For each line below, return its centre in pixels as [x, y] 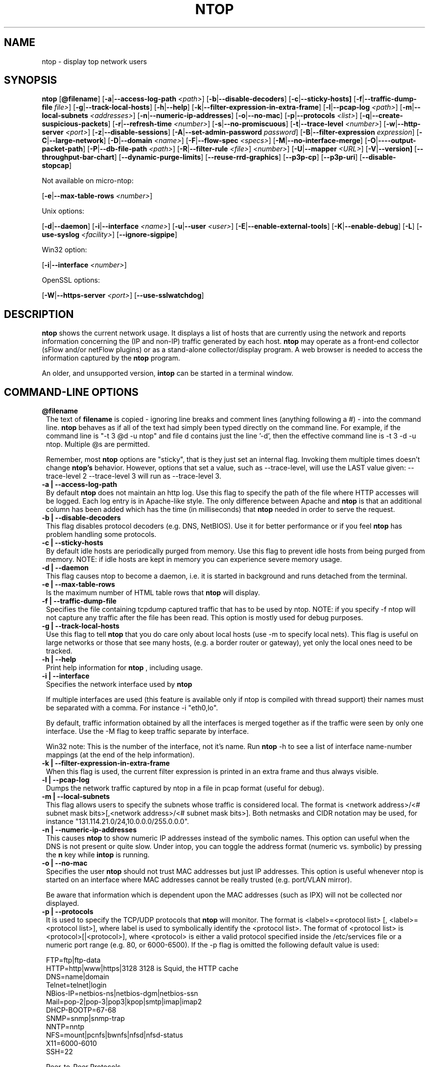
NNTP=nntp [65, 1027]
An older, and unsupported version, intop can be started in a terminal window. [167, 373]
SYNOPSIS [31, 80]
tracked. [59, 651]
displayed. [63, 903]
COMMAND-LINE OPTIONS [71, 392]
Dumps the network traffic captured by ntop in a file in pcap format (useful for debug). [185, 788]
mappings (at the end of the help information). [120, 755]
